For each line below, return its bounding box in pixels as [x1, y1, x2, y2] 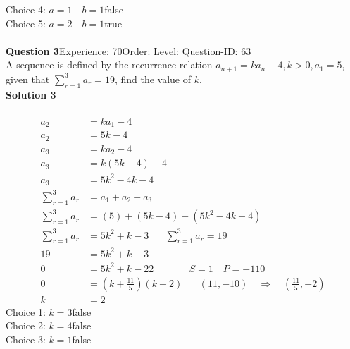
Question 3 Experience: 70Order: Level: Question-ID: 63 [6, 43, 251, 58]
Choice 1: [6, 304, 46, 319]
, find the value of [114, 71, 192, 86]
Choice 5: [6, 16, 46, 30]
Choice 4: [6, 2, 46, 16]
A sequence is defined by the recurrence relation [6, 57, 213, 72]
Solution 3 [6, 87, 56, 102]
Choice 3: [6, 331, 46, 346]
